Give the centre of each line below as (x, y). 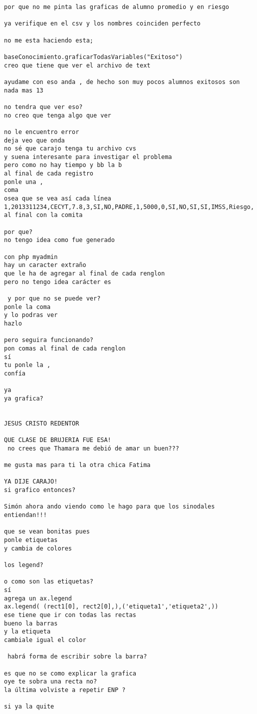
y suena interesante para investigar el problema (88, 157)
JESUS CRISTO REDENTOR (42, 423)
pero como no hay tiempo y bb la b (63, 165)
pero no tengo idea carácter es (58, 282)
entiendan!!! (25, 515)
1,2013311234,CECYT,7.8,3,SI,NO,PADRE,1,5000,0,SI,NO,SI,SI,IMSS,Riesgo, (129, 207)
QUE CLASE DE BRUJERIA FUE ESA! (58, 440)
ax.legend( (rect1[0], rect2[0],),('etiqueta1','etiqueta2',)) (111, 607)
